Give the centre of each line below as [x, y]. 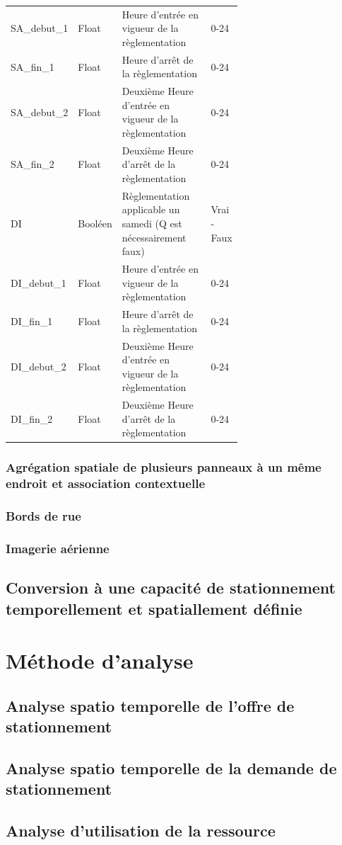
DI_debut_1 [39, 282]
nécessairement [154, 237]
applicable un [151, 209]
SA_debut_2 [40, 112]
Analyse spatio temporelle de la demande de [171, 768]
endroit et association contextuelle [106, 483]
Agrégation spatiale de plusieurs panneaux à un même [164, 467]
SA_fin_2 [33, 164]
